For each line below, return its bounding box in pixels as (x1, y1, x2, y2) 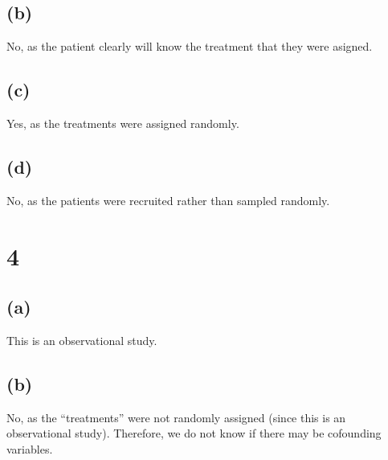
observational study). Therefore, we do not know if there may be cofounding (6, 425, 382, 442)
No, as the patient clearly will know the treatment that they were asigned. (6, 38, 373, 55)
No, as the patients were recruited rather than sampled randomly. (6, 191, 330, 208)
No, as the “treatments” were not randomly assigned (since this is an (6, 409, 346, 425)
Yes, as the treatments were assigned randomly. (6, 115, 239, 131)
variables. (6, 440, 53, 457)
